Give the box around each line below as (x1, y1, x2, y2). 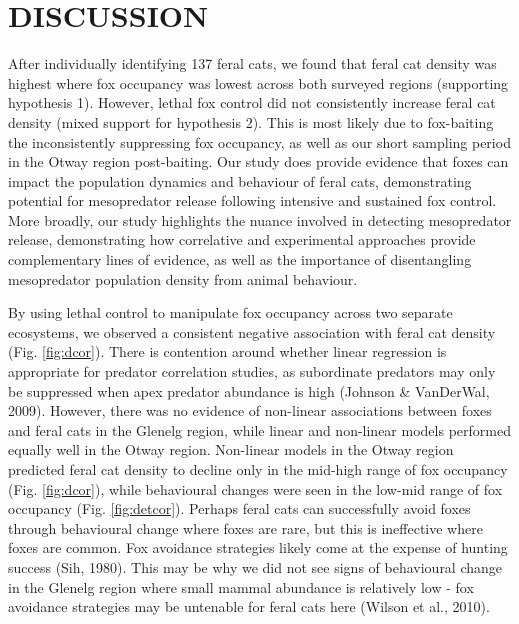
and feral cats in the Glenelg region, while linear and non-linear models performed (8, 419, 511, 440)
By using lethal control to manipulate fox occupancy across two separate (8, 302, 453, 323)
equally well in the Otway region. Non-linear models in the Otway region (8, 439, 454, 460)
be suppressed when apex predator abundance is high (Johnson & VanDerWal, (8, 380, 490, 401)
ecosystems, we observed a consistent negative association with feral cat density (8, 321, 496, 342)
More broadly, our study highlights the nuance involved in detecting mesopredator (8, 209, 512, 230)
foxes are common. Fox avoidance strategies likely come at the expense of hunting (8, 537, 508, 558)
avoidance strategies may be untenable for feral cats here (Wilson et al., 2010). (8, 596, 490, 617)
